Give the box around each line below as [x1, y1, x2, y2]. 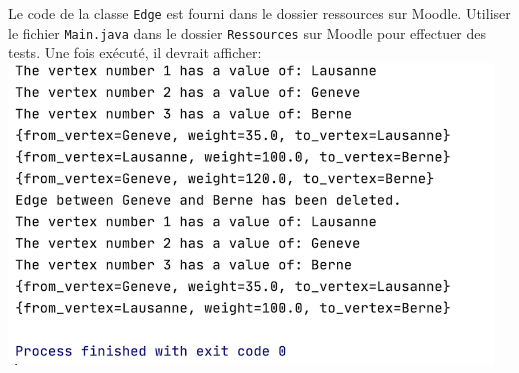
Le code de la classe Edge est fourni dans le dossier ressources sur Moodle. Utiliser [8, 3, 511, 23]
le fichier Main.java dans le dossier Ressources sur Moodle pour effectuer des [8, 22, 487, 43]
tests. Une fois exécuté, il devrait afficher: [8, 42, 262, 63]
